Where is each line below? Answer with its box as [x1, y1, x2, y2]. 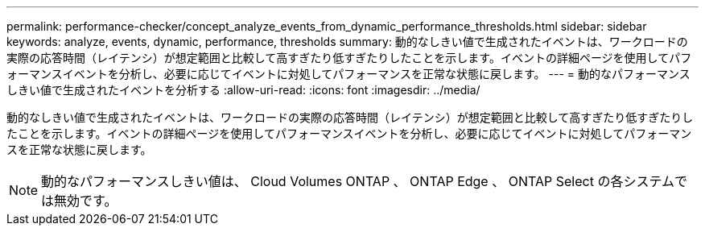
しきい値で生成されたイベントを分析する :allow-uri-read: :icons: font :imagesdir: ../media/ [6, 83, 480, 97]
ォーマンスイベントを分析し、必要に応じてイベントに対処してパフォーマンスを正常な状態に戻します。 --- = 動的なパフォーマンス [6, 67, 691, 81]
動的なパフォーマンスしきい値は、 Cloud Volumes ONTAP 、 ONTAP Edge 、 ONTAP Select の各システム [41, 173, 674, 189]
